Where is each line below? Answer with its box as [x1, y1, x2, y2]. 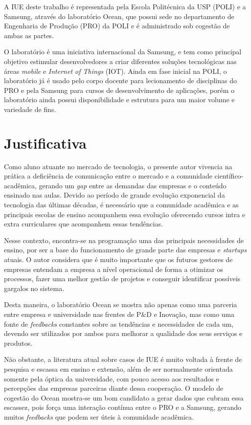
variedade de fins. [4, 104, 56, 114]
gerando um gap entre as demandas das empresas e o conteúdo [39, 180, 227, 190]
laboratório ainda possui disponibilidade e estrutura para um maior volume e [4, 94, 235, 105]
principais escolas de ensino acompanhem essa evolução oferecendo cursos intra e [4, 209, 246, 219]
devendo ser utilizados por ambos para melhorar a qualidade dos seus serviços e [4, 328, 243, 338]
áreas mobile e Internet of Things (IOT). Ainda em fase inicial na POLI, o [4, 66, 227, 76]
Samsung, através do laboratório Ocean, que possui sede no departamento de [4, 11, 234, 21]
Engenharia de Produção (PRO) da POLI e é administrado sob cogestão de [4, 21, 230, 31]
